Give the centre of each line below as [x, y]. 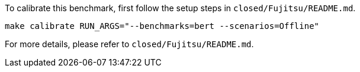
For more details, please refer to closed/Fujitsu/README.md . [129, 44]
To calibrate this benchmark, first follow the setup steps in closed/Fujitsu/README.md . [180, 8]
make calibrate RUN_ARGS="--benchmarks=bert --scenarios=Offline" [162, 26]
